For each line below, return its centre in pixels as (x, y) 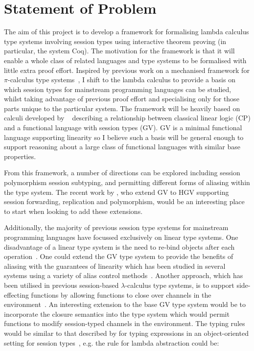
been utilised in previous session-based (61, 285)
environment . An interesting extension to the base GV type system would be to (125, 304)
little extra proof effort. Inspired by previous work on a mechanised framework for (127, 70)
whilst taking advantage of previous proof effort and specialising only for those (122, 99)
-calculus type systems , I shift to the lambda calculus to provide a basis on (121, 80)
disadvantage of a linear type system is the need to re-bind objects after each (119, 246)
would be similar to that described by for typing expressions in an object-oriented (126, 333)
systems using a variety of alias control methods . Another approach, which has (124, 275)
